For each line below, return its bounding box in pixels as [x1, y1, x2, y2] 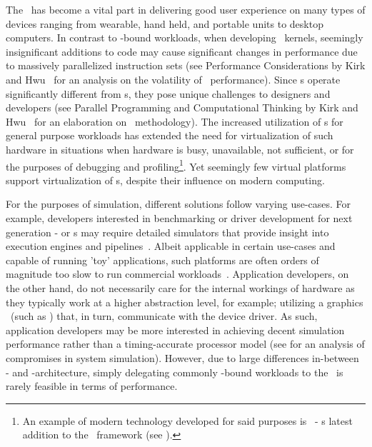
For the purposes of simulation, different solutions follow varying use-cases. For [6, 196, 351, 211]
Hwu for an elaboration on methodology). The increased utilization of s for [6, 114, 343, 129]
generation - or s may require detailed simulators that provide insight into [6, 224, 329, 239]
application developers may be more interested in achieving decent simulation [6, 322, 345, 337]
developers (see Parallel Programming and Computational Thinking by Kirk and [6, 100, 358, 115]
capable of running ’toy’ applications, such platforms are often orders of [6, 252, 319, 267]
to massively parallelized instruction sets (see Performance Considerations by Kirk [6, 58, 366, 73]
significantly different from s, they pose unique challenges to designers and [6, 86, 331, 101]
